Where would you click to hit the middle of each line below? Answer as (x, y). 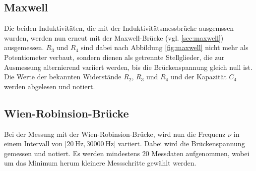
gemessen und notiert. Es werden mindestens (72, 153)
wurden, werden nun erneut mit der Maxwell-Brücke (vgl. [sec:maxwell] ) (114, 37)
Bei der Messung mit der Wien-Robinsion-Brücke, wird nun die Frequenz (115, 134)
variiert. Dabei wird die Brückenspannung (181, 143)
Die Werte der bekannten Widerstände (63, 77)
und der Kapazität (199, 77)
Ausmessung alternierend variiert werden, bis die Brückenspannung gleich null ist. (128, 67)
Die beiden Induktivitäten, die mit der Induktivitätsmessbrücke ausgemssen (119, 28)
